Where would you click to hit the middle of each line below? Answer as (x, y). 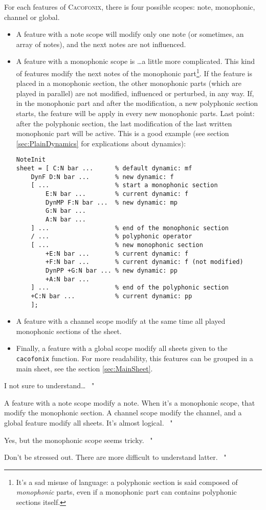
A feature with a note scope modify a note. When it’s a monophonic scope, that (130, 402)
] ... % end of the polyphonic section (130, 288)
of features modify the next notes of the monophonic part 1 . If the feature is (134, 72)
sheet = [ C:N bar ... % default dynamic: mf (104, 169)
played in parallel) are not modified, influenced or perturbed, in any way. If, (135, 93)
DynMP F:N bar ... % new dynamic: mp (112, 202)
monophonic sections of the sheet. (69, 331)
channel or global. (32, 17)
